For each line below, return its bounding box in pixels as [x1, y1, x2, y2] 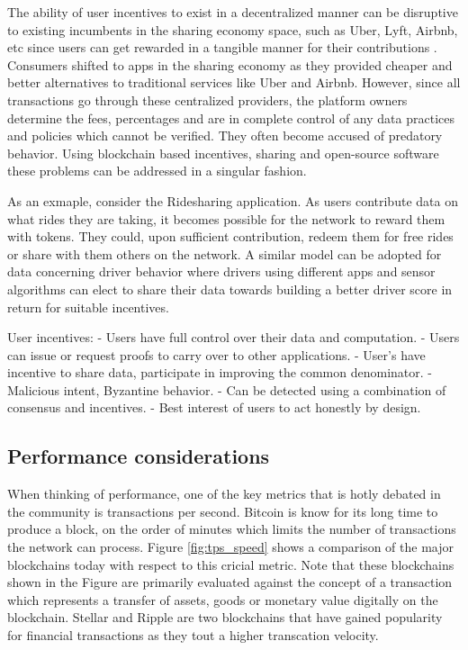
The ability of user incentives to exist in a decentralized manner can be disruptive [7, 3, 458, 21]
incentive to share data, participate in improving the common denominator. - [7, 363, 432, 382]
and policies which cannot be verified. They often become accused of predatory [7, 126, 443, 145]
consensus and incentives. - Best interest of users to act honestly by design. [7, 398, 421, 417]
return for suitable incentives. [7, 297, 169, 316]
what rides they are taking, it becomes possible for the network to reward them [7, 209, 445, 228]
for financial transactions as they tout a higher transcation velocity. [7, 626, 379, 645]
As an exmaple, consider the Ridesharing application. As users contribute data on [7, 191, 458, 210]
